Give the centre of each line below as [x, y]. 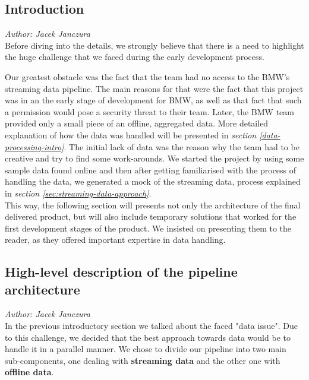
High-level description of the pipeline [121, 272]
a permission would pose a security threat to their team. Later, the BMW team [149, 111]
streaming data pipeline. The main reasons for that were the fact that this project [154, 88]
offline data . [29, 372]
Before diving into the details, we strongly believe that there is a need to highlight [154, 45]
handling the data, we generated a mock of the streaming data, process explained [153, 181]
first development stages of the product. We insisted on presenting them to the [148, 228]
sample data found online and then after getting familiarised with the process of [151, 170]
